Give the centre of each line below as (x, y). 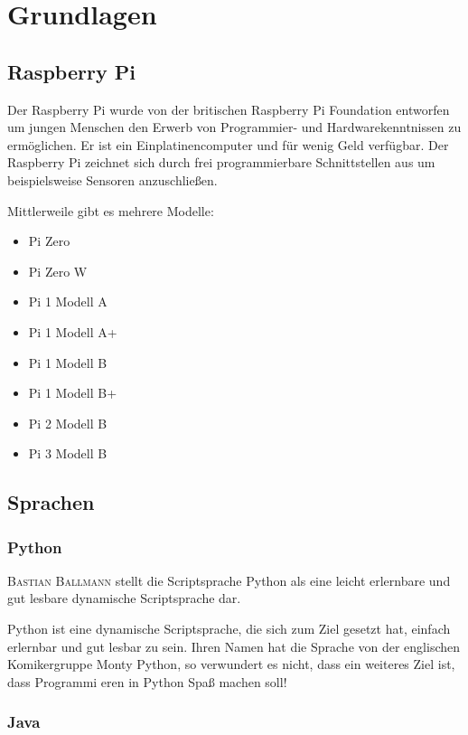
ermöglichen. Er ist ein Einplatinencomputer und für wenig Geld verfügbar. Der (228, 144)
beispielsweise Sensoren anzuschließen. (112, 179)
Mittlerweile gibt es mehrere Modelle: (111, 210)
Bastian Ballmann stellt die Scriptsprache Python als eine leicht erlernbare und (229, 580)
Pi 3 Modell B (68, 453)
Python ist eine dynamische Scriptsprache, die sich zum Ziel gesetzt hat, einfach (229, 629)
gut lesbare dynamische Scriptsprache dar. (124, 598)
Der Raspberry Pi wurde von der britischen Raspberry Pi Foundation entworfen (229, 109)
